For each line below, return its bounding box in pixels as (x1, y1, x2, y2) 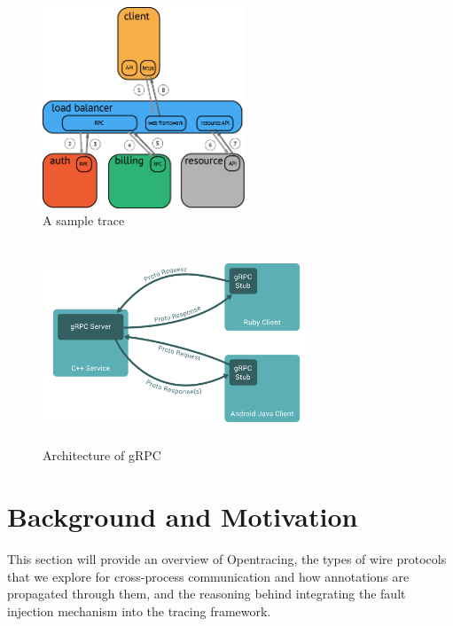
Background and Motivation (7, 498, 358, 535)
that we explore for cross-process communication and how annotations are (7, 567, 410, 585)
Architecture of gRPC (43, 446, 161, 465)
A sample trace (43, 211, 125, 230)
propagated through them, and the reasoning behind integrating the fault (7, 584, 406, 603)
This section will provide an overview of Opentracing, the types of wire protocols (7, 550, 447, 568)
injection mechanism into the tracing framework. (7, 601, 271, 620)
